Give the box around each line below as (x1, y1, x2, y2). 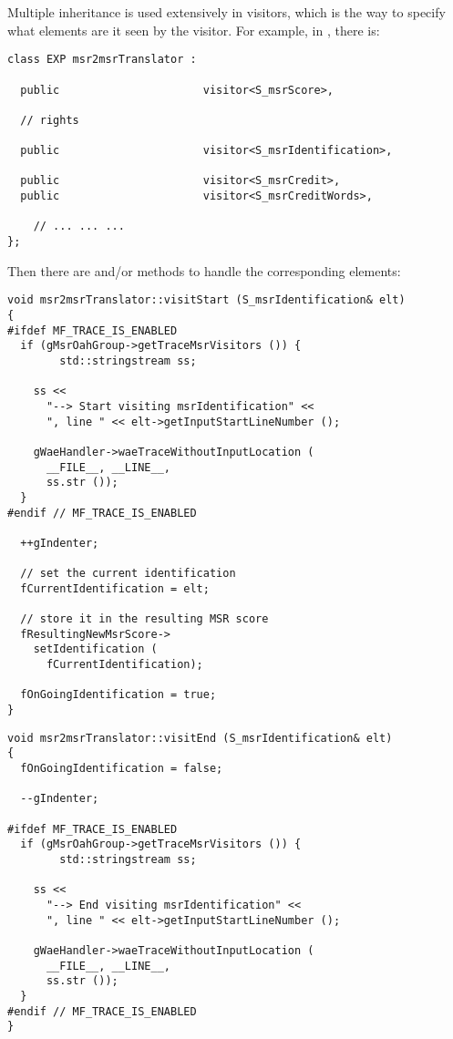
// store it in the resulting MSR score (20, 612, 269, 626)
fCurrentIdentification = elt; (20, 581, 210, 595)
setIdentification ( (33, 643, 158, 656)
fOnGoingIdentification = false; (20, 762, 223, 775)
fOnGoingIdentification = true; (20, 688, 217, 702)
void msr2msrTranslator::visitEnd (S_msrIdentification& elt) (7, 731, 393, 745)
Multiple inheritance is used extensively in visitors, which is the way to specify (7, 3, 446, 21)
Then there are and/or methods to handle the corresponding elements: (7, 261, 401, 280)
